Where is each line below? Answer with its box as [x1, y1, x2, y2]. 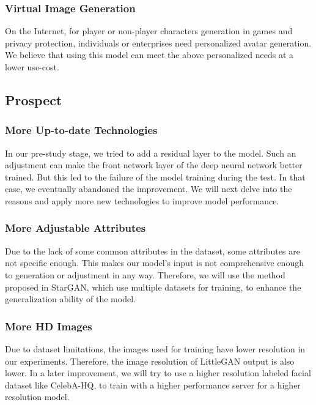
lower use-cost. [5, 61, 59, 73]
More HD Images [5, 318, 92, 333]
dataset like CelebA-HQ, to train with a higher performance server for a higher [5, 378, 301, 391]
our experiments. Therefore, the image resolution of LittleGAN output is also [5, 354, 295, 367]
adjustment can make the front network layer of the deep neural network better [5, 158, 303, 171]
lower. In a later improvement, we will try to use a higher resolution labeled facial [5, 366, 311, 379]
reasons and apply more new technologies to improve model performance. [5, 194, 279, 207]
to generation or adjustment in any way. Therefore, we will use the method [5, 268, 285, 281]
